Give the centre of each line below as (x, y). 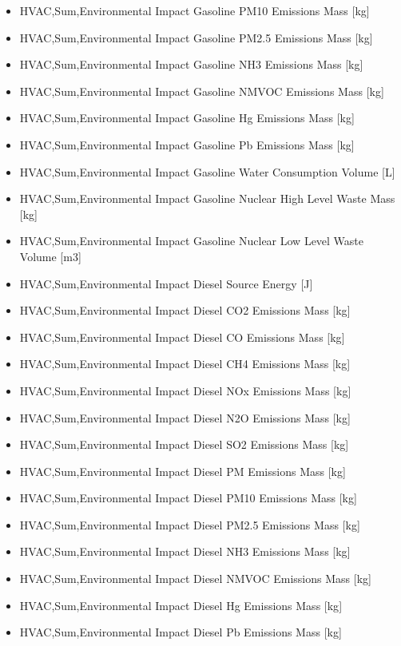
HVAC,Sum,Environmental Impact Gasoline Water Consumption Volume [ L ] (207, 171)
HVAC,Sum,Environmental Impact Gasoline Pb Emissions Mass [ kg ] (187, 144)
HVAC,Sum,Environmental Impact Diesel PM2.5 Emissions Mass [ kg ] (190, 524)
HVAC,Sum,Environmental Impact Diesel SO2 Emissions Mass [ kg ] (184, 444)
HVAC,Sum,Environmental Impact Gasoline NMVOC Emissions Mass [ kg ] (202, 91)
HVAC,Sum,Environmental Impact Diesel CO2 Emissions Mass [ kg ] (185, 310)
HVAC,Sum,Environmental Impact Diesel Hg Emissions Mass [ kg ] (181, 605)
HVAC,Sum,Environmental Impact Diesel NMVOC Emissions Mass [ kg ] (195, 579)
